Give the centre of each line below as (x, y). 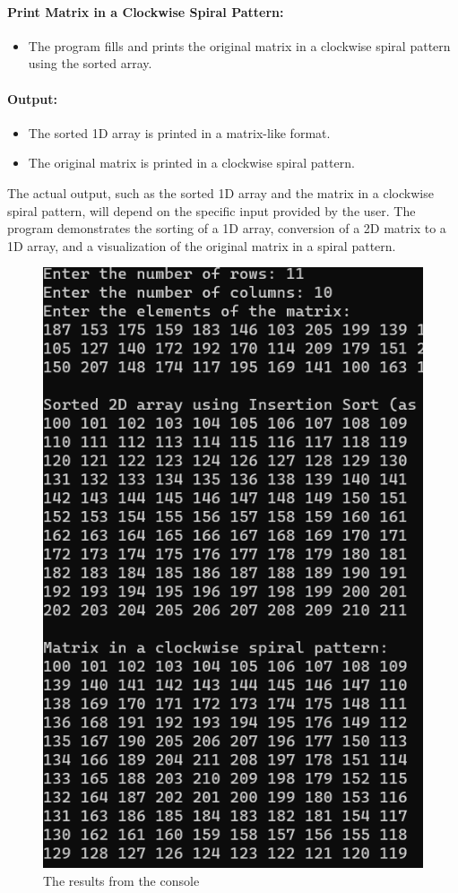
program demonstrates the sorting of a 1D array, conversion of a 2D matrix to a (227, 228)
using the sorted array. (90, 63)
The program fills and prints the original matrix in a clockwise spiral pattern (239, 45)
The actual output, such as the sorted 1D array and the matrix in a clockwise (220, 192)
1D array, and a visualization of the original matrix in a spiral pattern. (202, 245)
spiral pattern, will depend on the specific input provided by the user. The (212, 210)
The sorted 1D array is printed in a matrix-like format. (179, 132)
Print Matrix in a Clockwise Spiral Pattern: (146, 11)
